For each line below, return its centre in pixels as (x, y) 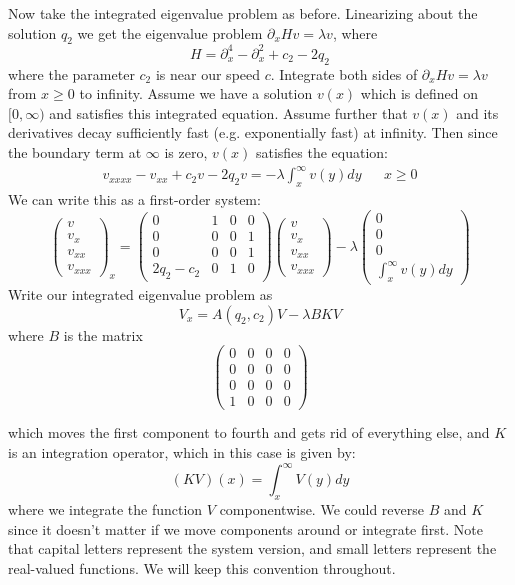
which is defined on (419, 93)
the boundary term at (75, 152)
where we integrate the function (105, 508)
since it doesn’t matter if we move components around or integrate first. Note (245, 528)
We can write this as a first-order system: (134, 198)
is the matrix (103, 334)
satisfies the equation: (321, 152)
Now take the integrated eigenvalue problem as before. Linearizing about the (243, 13)
